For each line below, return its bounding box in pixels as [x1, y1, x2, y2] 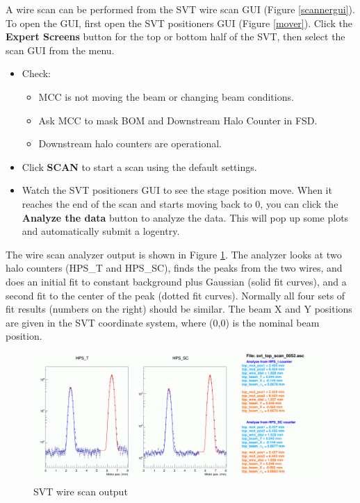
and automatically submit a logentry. [22, 224, 180, 238]
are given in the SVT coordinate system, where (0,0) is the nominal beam [6, 315, 320, 329]
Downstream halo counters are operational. [38, 136, 222, 151]
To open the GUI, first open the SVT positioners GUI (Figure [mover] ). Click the [6, 15, 352, 30]
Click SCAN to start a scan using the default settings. [22, 159, 257, 174]
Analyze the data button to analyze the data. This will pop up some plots [22, 210, 349, 224]
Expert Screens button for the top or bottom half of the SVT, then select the [6, 29, 345, 44]
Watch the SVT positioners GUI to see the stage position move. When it [22, 183, 332, 197]
